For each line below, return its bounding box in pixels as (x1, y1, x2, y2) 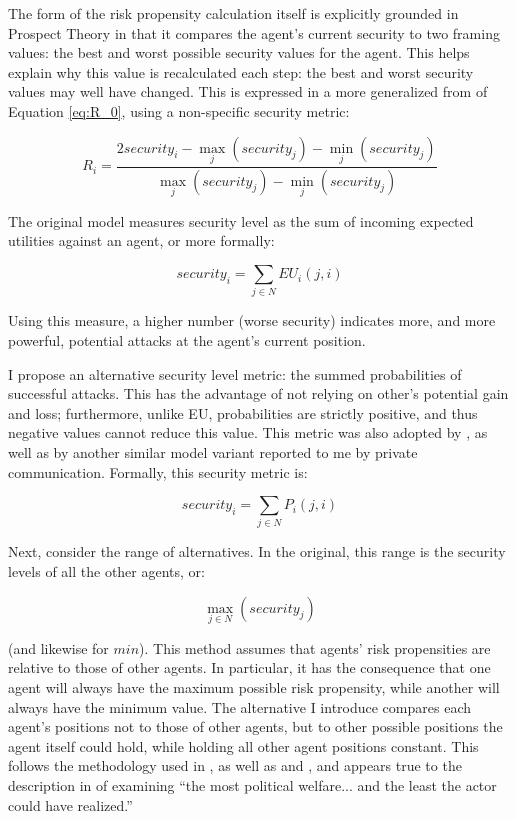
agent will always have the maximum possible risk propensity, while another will (8, 677, 500, 698)
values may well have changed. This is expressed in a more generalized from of (8, 81, 488, 102)
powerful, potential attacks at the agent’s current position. (8, 329, 366, 350)
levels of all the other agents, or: (8, 561, 205, 582)
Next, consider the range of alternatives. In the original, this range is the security (8, 541, 506, 562)
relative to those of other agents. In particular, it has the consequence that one (8, 657, 491, 678)
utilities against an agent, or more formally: (8, 230, 275, 251)
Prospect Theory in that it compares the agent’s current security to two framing (8, 22, 500, 43)
